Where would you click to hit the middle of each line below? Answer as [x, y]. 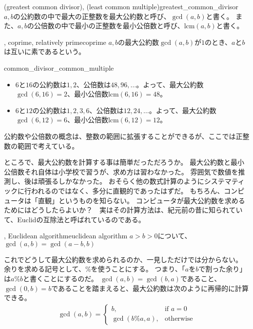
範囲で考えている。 [48, 145]
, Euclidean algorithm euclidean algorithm [66, 236]
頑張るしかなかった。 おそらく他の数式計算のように [121, 181]
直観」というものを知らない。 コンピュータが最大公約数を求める [141, 200]
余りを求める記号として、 [45, 269]
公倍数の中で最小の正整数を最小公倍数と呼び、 [109, 26]
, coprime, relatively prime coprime [55, 42]
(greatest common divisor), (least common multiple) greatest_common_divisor [121, 6]
